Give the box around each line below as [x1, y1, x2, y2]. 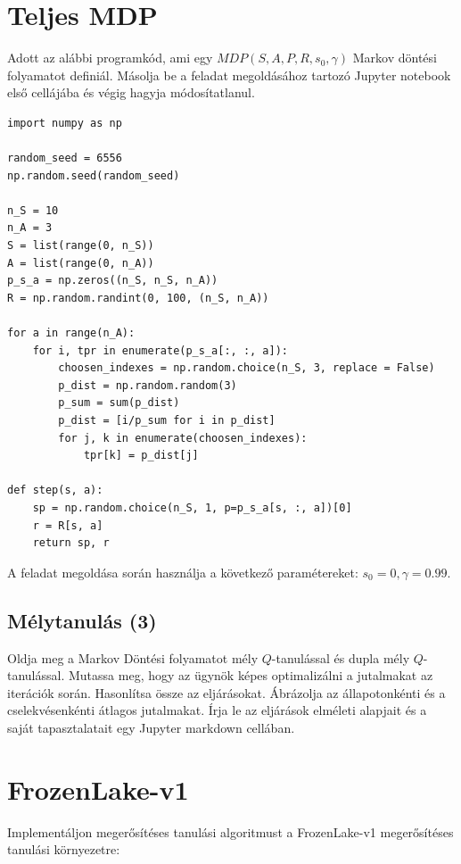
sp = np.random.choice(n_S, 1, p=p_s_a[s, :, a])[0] [32, 501, 352, 514]
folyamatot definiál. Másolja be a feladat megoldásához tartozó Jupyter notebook [7, 65, 451, 84]
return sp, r [32, 536, 110, 550]
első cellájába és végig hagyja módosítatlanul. [7, 83, 255, 102]
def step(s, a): [7, 484, 103, 497]
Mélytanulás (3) [7, 606, 157, 634]
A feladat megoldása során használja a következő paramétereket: [7, 562, 358, 581]
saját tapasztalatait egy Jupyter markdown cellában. [7, 718, 295, 736]
